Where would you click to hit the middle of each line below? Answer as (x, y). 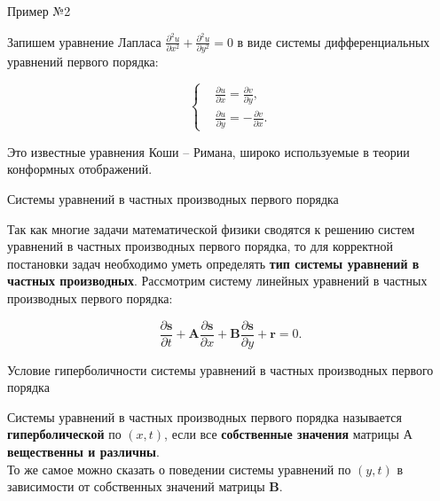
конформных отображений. (80, 169)
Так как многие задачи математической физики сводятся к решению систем (211, 228)
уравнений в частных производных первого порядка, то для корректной (200, 246)
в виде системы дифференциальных (334, 41)
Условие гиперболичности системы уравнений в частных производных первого (220, 369)
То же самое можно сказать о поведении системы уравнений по (179, 469)
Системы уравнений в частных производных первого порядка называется (204, 416)
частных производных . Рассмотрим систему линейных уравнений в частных (217, 281)
